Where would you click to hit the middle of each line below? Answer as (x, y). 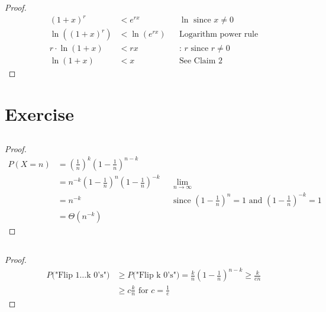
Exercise (39, 114)
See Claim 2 (201, 61)
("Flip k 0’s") (156, 276)
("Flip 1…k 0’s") (81, 276)
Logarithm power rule (219, 35)
